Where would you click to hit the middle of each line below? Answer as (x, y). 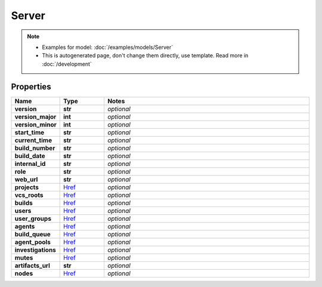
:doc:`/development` (67, 64)
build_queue (32, 234)
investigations (35, 249)
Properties (31, 87)
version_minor (35, 124)
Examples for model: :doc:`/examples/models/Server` (107, 47)
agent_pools (32, 242)
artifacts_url (32, 266)
